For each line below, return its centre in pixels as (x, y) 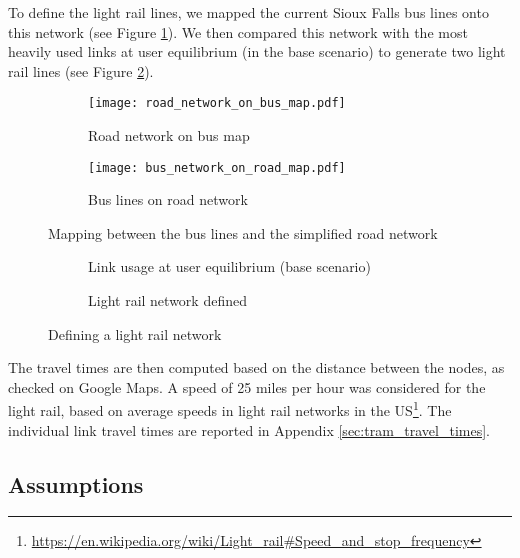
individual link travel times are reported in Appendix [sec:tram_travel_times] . (249, 429)
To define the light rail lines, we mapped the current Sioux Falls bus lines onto (248, 12)
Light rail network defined (167, 300)
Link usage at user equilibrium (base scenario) (229, 266)
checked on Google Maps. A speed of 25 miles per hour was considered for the (247, 386)
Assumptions (76, 483)
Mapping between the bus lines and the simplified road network (243, 232)
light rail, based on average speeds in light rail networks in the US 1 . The (230, 409)
